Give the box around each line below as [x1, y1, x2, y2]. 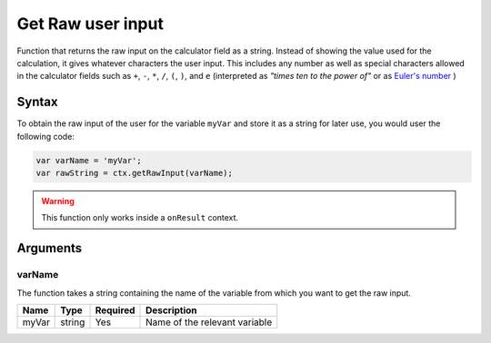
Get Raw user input [16, 14, 164, 34]
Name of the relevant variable [145, 316, 273, 328]
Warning [41, 195, 75, 206]
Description [145, 304, 197, 317]
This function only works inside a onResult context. [41, 212, 239, 223]
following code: [16, 131, 75, 142]
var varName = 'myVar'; [35, 155, 143, 165]
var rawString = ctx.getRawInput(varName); [35, 168, 234, 178]
